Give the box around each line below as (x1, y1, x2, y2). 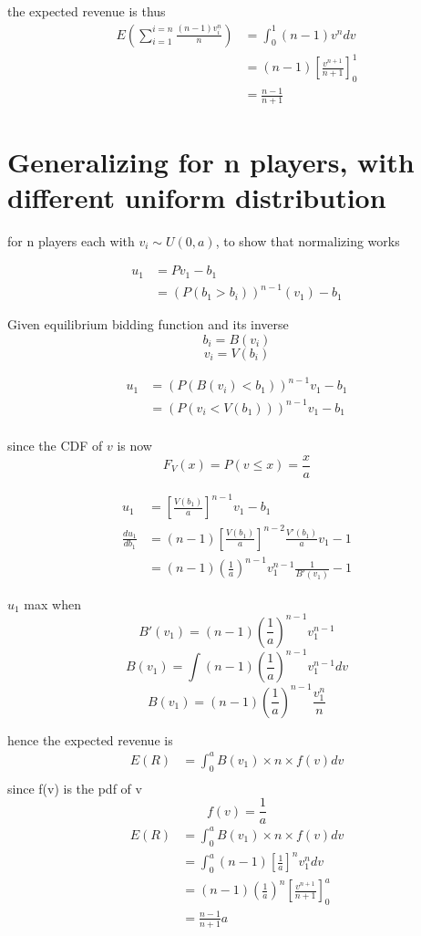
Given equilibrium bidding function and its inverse (7, 315, 289, 334)
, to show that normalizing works (215, 231, 400, 250)
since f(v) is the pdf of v (7, 778, 142, 797)
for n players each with (7, 231, 135, 250)
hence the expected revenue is (7, 730, 173, 749)
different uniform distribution (7, 178, 386, 215)
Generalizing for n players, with (7, 142, 415, 180)
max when (24, 594, 81, 613)
